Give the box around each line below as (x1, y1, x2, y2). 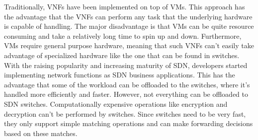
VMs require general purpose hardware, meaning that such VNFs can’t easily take (4, 40, 254, 51)
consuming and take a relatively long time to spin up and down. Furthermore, (4, 30, 242, 41)
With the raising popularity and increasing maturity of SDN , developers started (4, 60, 248, 70)
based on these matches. (4, 128, 78, 138)
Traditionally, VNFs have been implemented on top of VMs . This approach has (4, 1, 245, 11)
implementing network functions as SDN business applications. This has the (4, 70, 235, 80)
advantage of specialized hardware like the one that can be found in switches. (4, 50, 240, 60)
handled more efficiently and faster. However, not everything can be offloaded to (4, 89, 248, 99)
